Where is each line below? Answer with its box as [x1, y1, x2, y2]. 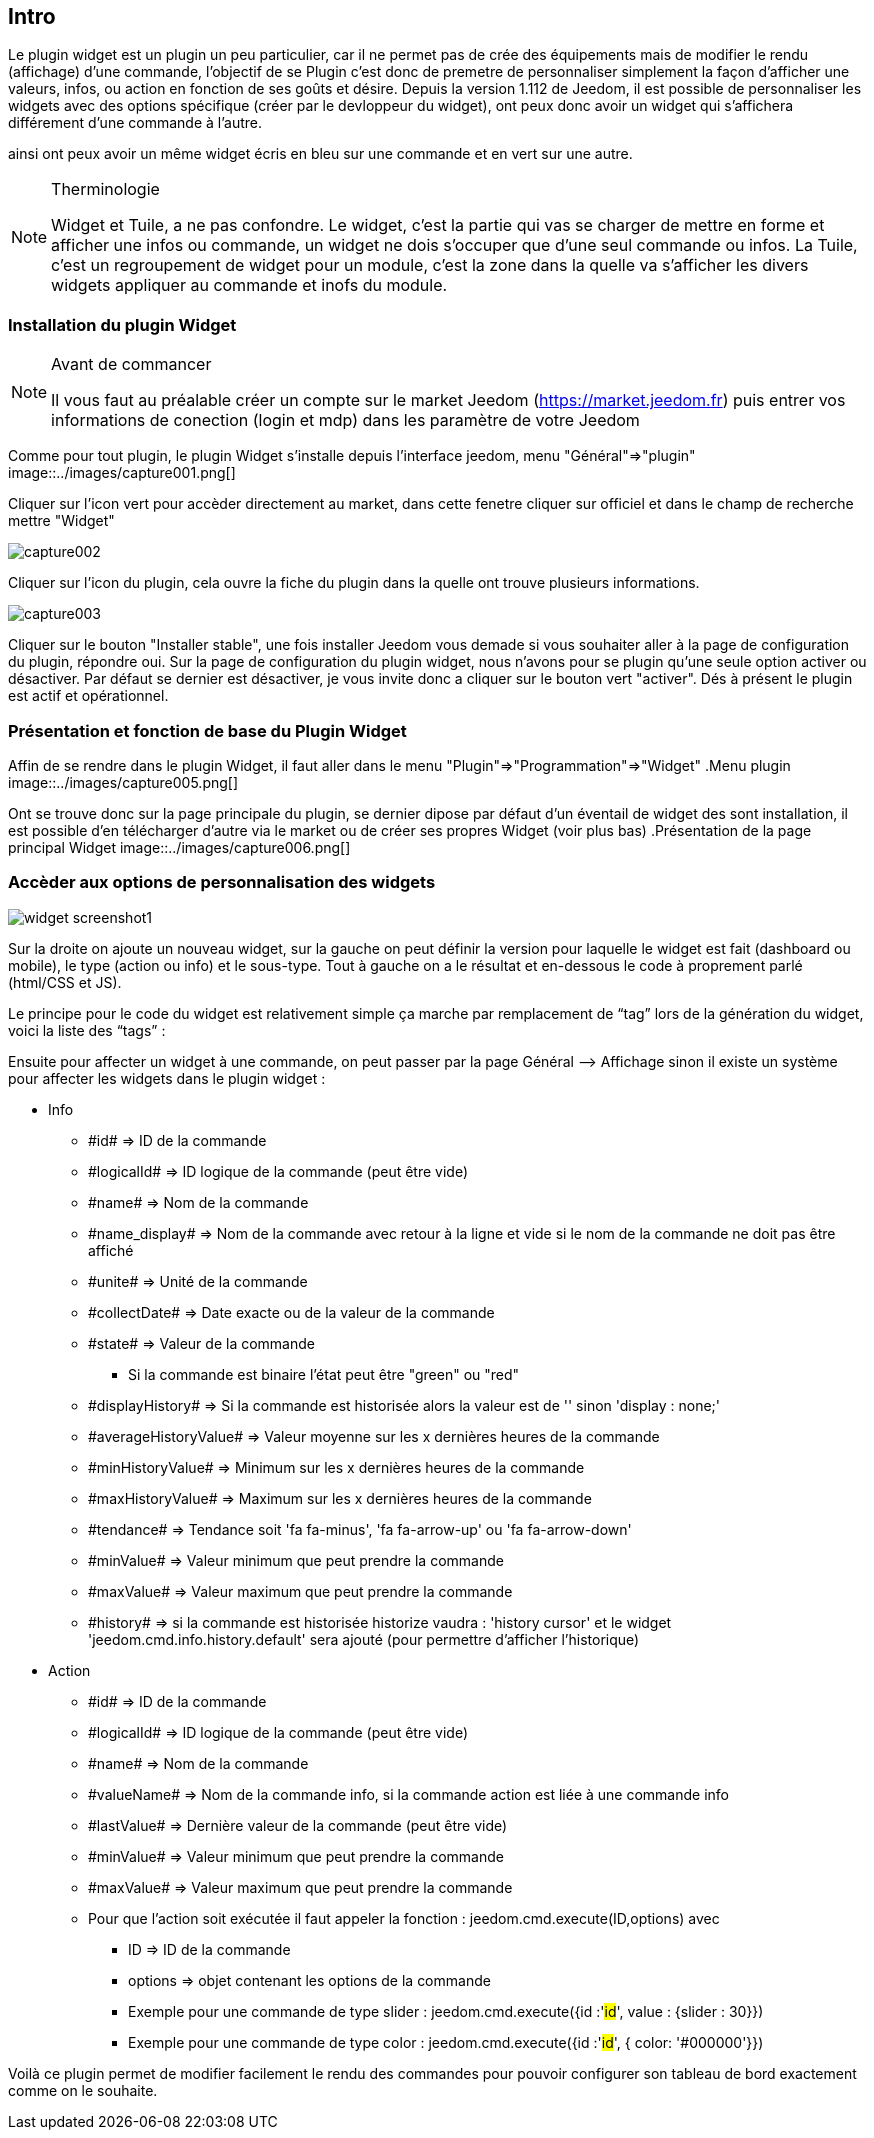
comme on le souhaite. [8, 2081, 158, 2099]
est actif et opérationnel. [8, 687, 169, 705]
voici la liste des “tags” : [8, 1021, 166, 1039]
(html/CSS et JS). [8, 973, 122, 991]
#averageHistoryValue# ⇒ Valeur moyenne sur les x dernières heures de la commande [88, 1427, 660, 1445]
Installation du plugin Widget [8, 314, 237, 335]
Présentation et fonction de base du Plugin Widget [8, 720, 407, 741]
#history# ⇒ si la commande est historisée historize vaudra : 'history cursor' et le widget [88, 1613, 672, 1631]
